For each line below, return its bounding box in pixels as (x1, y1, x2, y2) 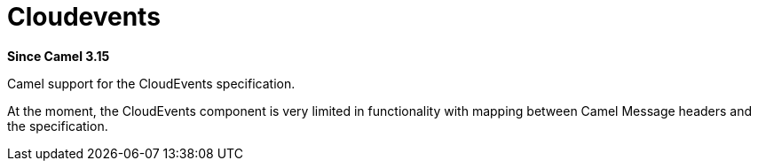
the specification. (7, 118, 108, 134)
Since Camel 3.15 (7, 48, 110, 64)
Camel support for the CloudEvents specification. (7, 75, 296, 91)
